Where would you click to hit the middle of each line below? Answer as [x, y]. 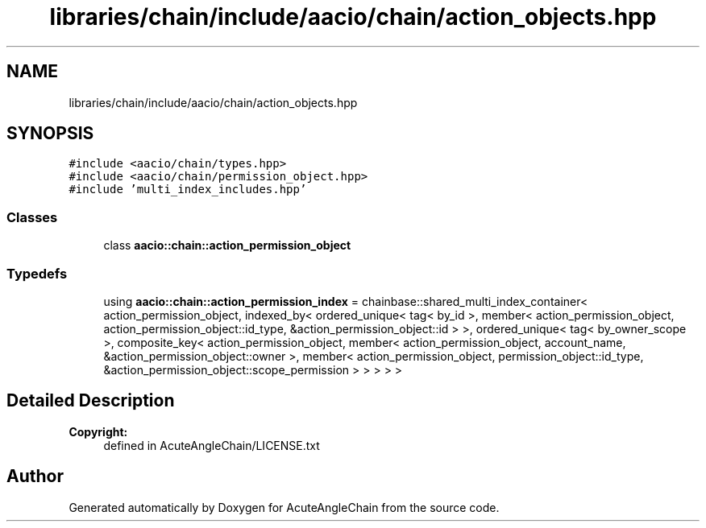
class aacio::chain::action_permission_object [227, 245]
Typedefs [37, 273]
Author [35, 476]
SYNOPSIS [50, 134]
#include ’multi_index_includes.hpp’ [188, 190]
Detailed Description [91, 401]
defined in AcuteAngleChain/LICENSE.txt [212, 445]
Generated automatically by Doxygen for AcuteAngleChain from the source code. [284, 507]
